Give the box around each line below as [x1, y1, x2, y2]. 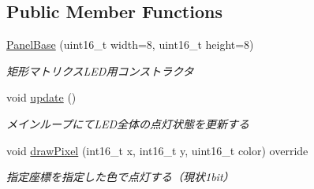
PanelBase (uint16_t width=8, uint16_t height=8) [6, 36, 254, 53]
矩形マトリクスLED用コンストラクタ [6, 62, 194, 79]
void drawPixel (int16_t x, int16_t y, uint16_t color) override [6, 142, 308, 158]
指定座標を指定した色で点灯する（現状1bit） [6, 169, 234, 185]
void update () [6, 89, 77, 106]
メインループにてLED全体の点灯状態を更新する [6, 115, 249, 132]
